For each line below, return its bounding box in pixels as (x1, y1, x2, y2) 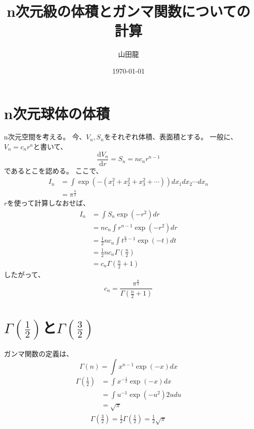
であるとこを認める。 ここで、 (4, 165, 103, 175)
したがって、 (4, 269, 45, 279)
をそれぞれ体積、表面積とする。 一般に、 (104, 131, 238, 142)
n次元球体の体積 (4, 103, 110, 123)
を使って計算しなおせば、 (7, 198, 90, 208)
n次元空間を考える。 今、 (4, 131, 86, 142)
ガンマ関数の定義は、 (4, 348, 73, 359)
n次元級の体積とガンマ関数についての (6, 1, 251, 21)
